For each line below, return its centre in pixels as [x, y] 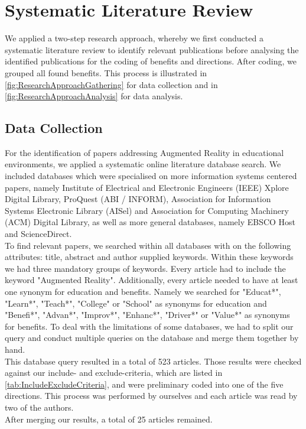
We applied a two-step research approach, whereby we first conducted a [134, 38]
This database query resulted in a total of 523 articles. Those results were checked [153, 361]
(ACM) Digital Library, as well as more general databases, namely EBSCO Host [150, 222]
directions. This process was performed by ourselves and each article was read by [151, 396]
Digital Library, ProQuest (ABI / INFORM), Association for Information [138, 199]
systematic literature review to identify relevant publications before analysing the [152, 49]
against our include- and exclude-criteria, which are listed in [114, 373]
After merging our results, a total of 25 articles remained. [109, 419]
